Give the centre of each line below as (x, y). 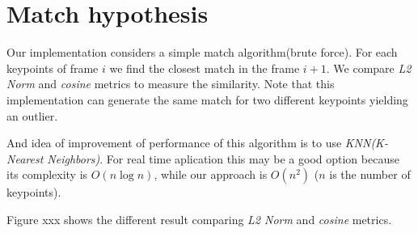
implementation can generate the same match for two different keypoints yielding (207, 99)
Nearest (25, 158)
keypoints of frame (53, 68)
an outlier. (32, 115)
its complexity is (47, 174)
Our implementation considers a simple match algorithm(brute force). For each (202, 52)
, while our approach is (211, 174)
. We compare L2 (369, 68)
